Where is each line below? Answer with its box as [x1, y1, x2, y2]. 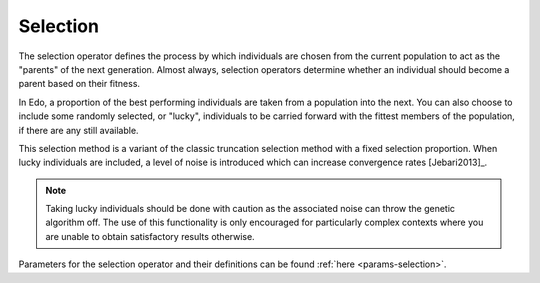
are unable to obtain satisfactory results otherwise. [45, 230, 255, 242]
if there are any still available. [18, 124, 139, 136]
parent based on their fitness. [18, 78, 140, 90]
